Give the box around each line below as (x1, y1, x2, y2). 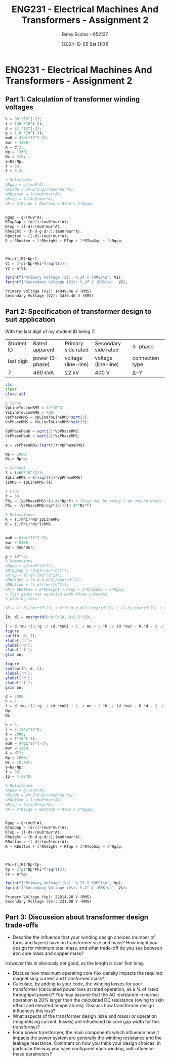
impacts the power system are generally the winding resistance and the (12, 1035, 162, 1041)
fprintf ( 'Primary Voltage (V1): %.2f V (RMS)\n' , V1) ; (5, 275, 123, 280)
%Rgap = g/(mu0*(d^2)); (5, 563, 56, 569)
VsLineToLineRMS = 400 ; (5, 410, 56, 415)
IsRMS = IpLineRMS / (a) (5, 480, 53, 485)
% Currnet (5, 466, 26, 471)
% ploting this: (5, 596, 39, 602)
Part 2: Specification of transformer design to (5, 307, 152, 316)
